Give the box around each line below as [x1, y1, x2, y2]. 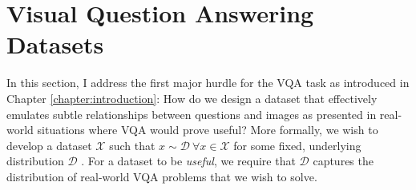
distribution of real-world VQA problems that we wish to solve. [6, 168, 317, 184]
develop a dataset [6, 137, 92, 153]
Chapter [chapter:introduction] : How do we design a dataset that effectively [6, 89, 378, 106]
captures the [313, 152, 374, 169]
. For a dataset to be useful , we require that [81, 152, 296, 169]
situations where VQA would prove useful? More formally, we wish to [37, 121, 378, 138]
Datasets [6, 28, 104, 61]
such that [109, 137, 155, 153]
